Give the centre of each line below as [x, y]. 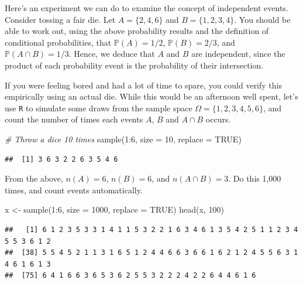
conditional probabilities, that [58, 42]
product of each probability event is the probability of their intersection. [134, 65]
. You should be [262, 19]
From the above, [34, 178]
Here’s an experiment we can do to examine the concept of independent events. [147, 8]
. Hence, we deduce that [112, 54]
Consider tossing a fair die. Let [60, 19]
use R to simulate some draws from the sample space [99, 108]
